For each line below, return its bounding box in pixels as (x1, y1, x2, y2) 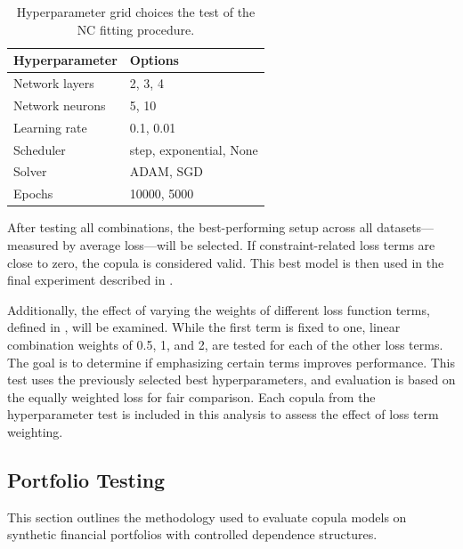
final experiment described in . (7, 270, 174, 289)
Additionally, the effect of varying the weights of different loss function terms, (7, 300, 430, 319)
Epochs (13, 184, 53, 203)
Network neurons (13, 95, 106, 114)
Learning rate (13, 117, 87, 136)
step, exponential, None (129, 140, 258, 158)
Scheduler (13, 140, 66, 158)
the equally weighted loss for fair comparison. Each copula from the (7, 387, 376, 406)
